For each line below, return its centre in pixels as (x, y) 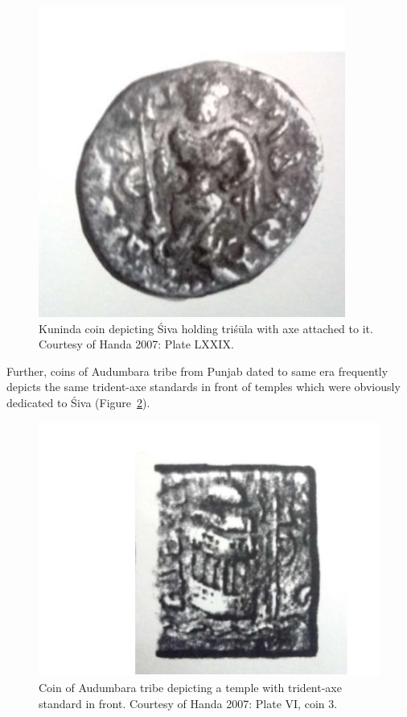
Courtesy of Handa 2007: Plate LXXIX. (136, 344)
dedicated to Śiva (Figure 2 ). (78, 402)
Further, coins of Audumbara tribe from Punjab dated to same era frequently (197, 371)
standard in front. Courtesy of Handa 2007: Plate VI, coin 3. (188, 703)
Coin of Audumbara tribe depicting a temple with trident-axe (190, 687)
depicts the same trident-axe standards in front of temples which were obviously (203, 387)
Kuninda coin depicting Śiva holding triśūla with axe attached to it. (206, 328)
